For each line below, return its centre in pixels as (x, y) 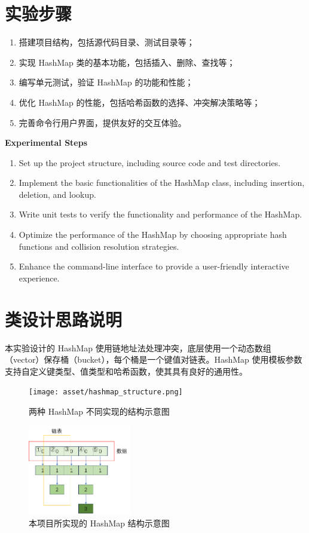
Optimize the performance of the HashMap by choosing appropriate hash (153, 235)
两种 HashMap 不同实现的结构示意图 (99, 411)
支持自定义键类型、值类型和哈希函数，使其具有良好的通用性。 (126, 371)
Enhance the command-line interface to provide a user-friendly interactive (154, 266)
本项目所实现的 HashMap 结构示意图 (99, 523)
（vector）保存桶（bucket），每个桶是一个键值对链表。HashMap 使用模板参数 (154, 359)
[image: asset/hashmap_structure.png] (106, 392)
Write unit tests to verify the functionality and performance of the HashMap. (160, 214)
